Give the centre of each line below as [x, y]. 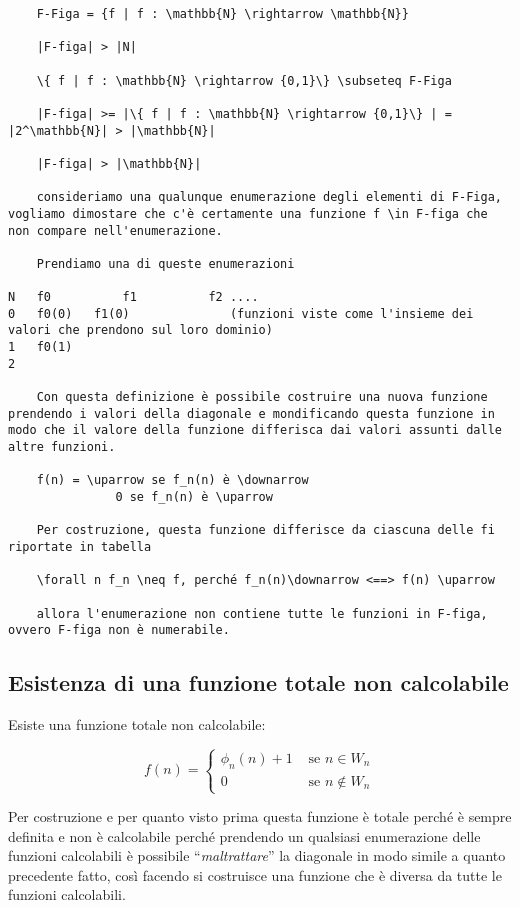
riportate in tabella [80, 547]
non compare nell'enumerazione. [115, 230]
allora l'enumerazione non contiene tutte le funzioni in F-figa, [262, 613]
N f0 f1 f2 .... [133, 297]
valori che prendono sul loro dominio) [140, 330]
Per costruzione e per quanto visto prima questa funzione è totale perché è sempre [260, 816]
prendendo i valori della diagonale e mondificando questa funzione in [251, 413]
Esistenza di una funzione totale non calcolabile [258, 682]
